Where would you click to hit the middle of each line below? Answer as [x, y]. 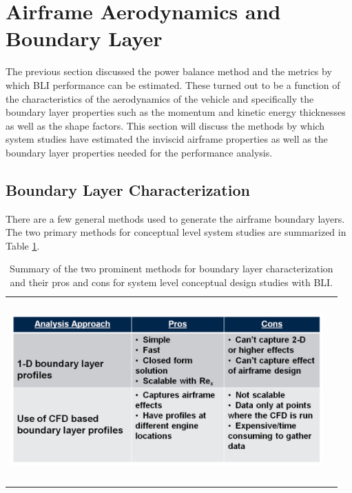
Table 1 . [23, 245]
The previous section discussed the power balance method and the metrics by [169, 71]
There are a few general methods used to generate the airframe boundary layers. [175, 218]
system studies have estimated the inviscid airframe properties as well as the [167, 139]
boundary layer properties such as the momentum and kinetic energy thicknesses [176, 112]
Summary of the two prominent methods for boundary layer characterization [171, 269]
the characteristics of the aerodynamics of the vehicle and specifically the [160, 98]
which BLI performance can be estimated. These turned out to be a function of [173, 84]
